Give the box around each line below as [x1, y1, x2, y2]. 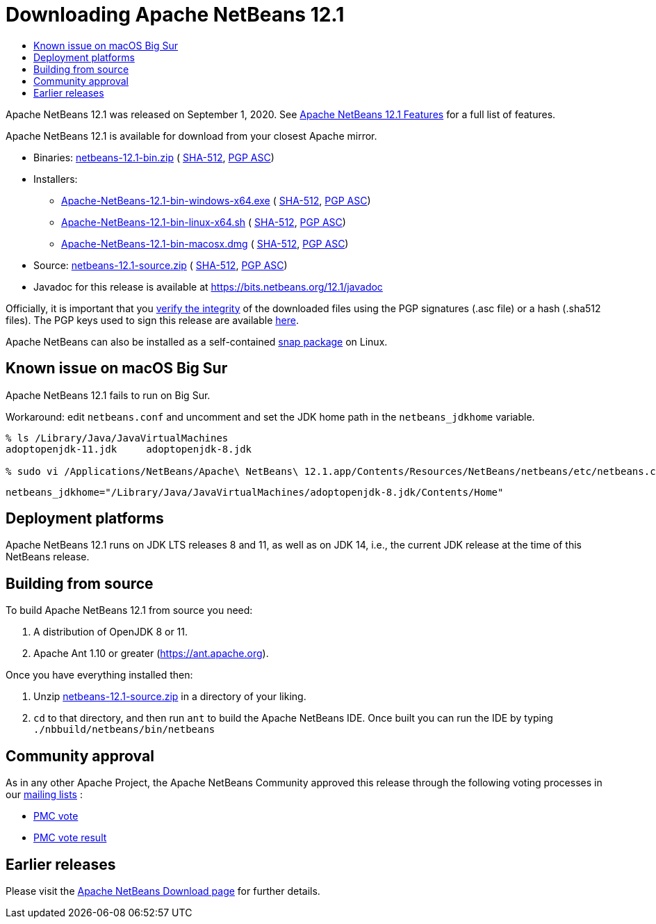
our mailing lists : [6, 788, 83, 801]
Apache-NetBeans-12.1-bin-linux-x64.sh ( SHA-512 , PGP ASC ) [61, 216, 346, 228]
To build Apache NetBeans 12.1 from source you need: [6, 604, 253, 617]
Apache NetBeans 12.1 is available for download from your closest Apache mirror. [6, 129, 377, 142]
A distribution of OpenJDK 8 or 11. [33, 626, 188, 638]
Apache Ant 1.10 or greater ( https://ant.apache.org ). [33, 647, 269, 660]
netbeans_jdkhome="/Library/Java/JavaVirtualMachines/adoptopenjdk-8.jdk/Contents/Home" [6, 486, 504, 498]
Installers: [33, 172, 78, 185]
